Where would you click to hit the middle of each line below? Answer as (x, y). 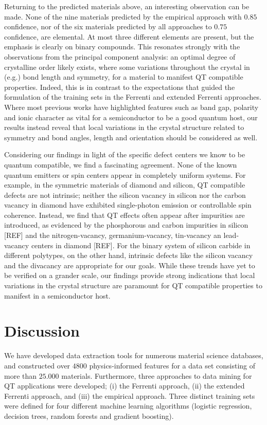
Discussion (42, 331)
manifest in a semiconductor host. (57, 295)
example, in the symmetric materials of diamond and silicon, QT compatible (125, 185)
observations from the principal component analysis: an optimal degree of (120, 56)
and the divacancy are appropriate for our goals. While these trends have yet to (130, 265)
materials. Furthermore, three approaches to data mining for (157, 375)
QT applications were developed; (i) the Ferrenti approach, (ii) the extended (124, 386)
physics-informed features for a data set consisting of (172, 365)
